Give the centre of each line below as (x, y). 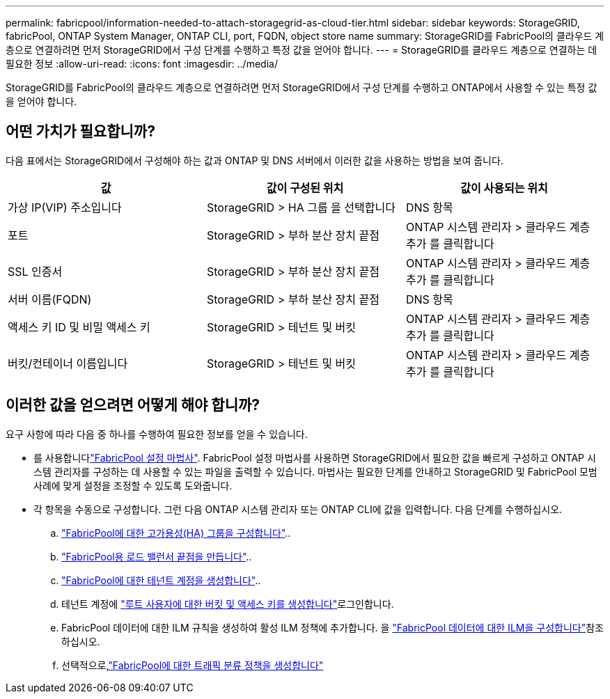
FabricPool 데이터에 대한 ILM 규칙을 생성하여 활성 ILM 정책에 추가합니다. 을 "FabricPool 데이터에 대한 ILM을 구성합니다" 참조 (333, 627)
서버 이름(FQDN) (50, 299)
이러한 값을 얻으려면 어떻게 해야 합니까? (133, 405)
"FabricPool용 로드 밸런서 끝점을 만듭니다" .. (157, 556)
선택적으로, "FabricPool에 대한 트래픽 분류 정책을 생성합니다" (193, 665)
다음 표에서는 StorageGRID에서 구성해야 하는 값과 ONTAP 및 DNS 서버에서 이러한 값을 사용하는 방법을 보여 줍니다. (255, 160)
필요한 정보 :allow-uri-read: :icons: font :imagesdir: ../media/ (142, 64)
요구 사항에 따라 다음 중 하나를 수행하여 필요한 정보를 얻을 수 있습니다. (157, 434)
